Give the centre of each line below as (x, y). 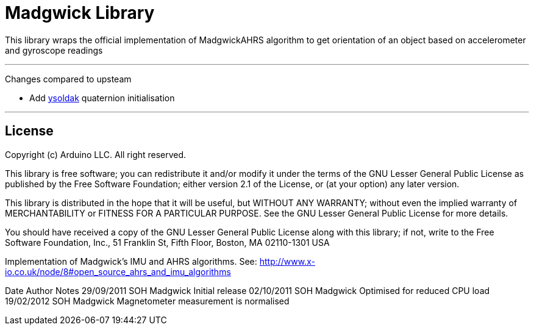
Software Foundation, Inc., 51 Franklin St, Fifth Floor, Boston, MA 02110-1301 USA (167, 242)
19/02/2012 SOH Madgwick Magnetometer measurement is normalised (147, 301)
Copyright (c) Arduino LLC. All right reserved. (96, 154)
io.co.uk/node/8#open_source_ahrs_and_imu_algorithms (118, 271)
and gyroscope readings (54, 50)
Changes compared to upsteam (68, 79)
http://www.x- (287, 261)
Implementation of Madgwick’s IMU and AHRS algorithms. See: (131, 261)
